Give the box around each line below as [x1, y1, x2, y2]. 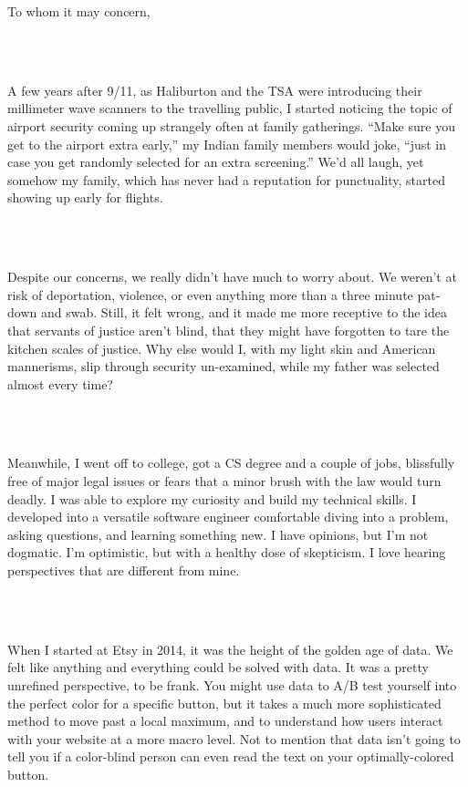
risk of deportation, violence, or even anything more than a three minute [7, 285, 413, 304]
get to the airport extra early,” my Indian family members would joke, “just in [7, 134, 447, 153]
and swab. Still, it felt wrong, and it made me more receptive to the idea [40, 303, 448, 322]
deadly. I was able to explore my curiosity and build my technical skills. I [7, 489, 417, 508]
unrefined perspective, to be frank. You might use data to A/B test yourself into [7, 676, 457, 694]
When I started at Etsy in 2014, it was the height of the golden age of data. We [7, 639, 453, 658]
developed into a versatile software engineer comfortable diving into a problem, [7, 507, 449, 526]
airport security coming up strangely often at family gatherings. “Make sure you [7, 116, 455, 135]
